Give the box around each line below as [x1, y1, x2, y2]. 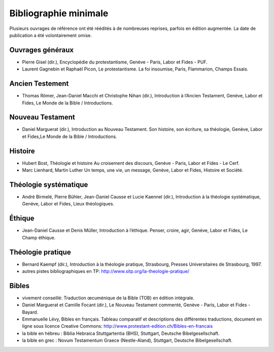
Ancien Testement [9, 79, 69, 88]
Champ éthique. [22, 234, 56, 240]
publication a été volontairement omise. [9, 32, 92, 38]
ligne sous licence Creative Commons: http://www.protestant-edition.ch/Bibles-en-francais [22, 323, 213, 329]
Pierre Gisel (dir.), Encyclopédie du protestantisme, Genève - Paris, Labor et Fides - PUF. [22, 59, 208, 65]
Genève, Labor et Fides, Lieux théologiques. [22, 201, 114, 207]
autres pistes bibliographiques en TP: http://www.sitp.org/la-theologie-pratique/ [22, 268, 190, 274]
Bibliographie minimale [9, 8, 109, 19]
